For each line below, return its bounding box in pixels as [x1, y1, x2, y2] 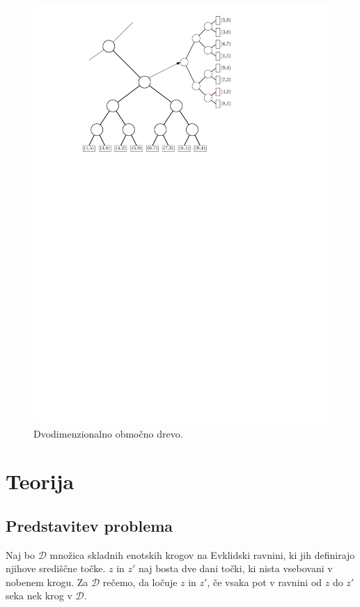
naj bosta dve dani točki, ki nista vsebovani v [139, 561, 333, 576]
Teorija [6, 467, 75, 495]
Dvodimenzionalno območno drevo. [33, 426, 183, 440]
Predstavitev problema [6, 514, 173, 536]
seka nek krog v [6, 588, 72, 603]
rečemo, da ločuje [102, 574, 178, 589]
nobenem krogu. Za [6, 574, 88, 589]
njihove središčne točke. [6, 561, 106, 576]
